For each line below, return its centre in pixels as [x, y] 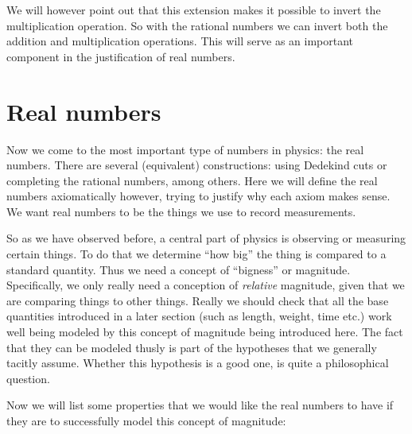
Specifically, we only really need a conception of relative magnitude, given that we [206, 285]
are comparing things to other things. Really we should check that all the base [198, 300]
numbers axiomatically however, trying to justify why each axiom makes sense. [198, 196]
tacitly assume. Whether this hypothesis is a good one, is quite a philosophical [198, 363]
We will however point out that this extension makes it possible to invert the [194, 10]
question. [28, 378]
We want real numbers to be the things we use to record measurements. [181, 211]
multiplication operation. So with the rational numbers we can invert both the [197, 25]
